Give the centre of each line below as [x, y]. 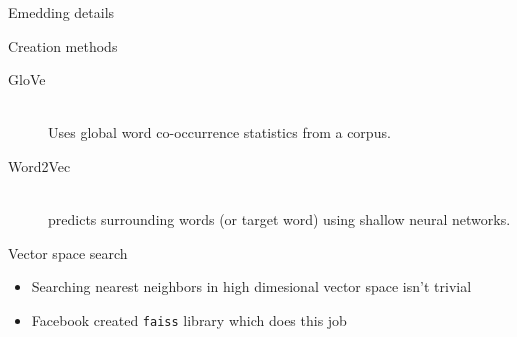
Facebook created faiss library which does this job [189, 319]
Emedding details [61, 12]
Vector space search [68, 252]
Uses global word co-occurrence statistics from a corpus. [219, 132]
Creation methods [63, 45]
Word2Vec [39, 165]
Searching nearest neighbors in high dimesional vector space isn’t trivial [251, 286]
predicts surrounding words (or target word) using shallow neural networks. [279, 219]
